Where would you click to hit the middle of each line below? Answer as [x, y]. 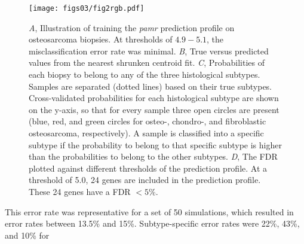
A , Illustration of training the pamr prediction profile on [132, 27]
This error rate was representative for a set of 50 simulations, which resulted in [149, 211]
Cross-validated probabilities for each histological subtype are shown [154, 98]
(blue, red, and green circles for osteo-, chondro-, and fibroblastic [148, 121]
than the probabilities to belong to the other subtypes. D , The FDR [153, 156]
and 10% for [27, 235]
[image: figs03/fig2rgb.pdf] [87, 8]
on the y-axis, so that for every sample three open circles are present [154, 109]
